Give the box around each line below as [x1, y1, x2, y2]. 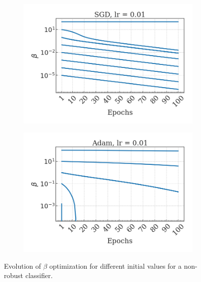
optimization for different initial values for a [49, 260, 182, 271]
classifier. [25, 270, 53, 281]
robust [4, 270, 24, 281]
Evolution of [4, 260, 41, 271]
